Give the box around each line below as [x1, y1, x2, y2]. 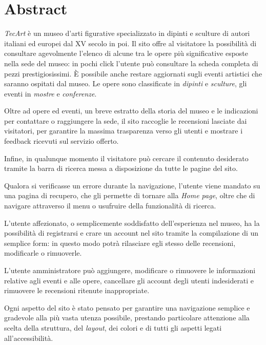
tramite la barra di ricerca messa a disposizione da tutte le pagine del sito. [4, 163, 238, 174]
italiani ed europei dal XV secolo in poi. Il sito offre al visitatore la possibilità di [4, 37, 257, 48]
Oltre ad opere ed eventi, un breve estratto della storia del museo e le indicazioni [4, 105, 258, 116]
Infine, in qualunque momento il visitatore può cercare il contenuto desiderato [4, 152, 249, 163]
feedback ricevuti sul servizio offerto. [4, 136, 119, 146]
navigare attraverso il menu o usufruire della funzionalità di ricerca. [4, 200, 216, 211]
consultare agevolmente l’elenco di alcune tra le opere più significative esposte [4, 48, 248, 59]
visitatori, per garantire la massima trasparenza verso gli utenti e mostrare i [4, 125, 243, 136]
